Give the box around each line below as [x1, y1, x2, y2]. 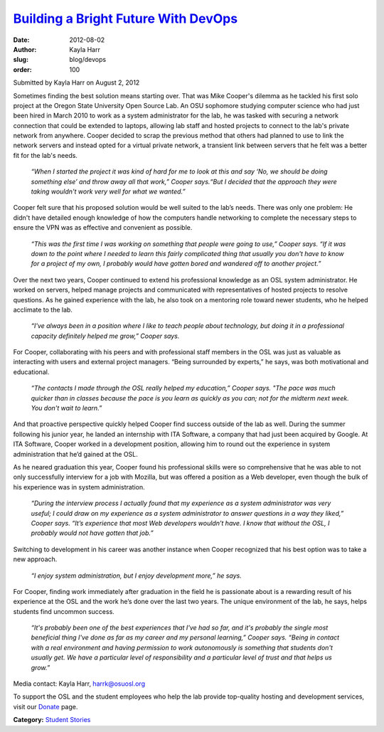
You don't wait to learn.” [31, 404, 102, 413]
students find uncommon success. [13, 607, 115, 615]
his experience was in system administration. [13, 482, 145, 491]
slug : [13, 55, 28, 64]
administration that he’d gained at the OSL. [13, 450, 138, 458]
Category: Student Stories [13, 716, 91, 724]
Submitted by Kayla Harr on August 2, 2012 [13, 78, 140, 87]
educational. [13, 367, 50, 376]
